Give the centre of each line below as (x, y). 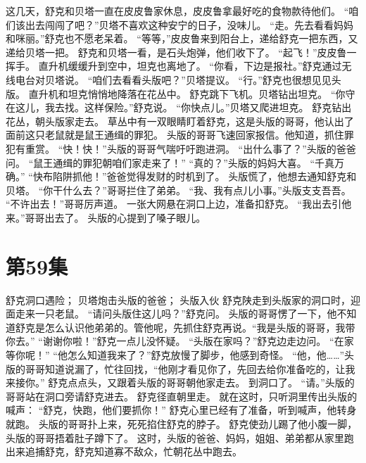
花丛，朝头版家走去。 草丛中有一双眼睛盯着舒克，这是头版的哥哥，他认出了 (180, 121)
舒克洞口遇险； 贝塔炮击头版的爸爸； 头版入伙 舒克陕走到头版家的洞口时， (178, 299)
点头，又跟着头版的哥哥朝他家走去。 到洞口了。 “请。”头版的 (216, 382)
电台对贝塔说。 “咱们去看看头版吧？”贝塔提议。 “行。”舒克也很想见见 (173, 79)
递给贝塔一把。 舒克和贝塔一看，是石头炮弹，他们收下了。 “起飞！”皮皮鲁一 (181, 52)
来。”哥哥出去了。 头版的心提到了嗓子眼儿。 (106, 217)
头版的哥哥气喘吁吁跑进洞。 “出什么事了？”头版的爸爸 (231, 148)
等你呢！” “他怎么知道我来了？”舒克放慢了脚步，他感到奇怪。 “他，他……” (175, 355)
